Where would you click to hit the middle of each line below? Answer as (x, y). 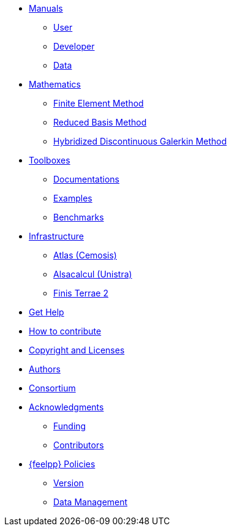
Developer (74, 46)
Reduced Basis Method (100, 122)
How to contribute (65, 331)
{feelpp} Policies (62, 464)
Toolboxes (50, 160)
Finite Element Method (99, 103)
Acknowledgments (66, 407)
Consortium (52, 388)
